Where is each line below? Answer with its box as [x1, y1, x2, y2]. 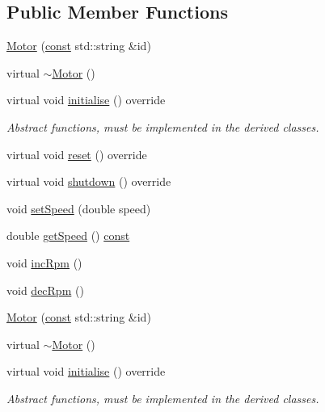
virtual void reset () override [6, 145, 147, 162]
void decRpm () [6, 281, 84, 298]
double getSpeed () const [6, 227, 130, 244]
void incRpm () [6, 254, 82, 271]
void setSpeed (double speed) [6, 200, 151, 217]
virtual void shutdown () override [6, 173, 171, 190]
